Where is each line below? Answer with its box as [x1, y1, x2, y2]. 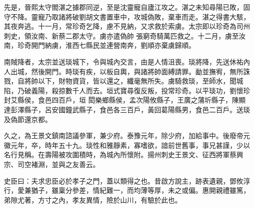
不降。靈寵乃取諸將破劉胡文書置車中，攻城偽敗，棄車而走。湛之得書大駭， [10, 11, 250, 21]
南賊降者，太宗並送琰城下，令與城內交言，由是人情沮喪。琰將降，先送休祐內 [4, 56, 250, 66]
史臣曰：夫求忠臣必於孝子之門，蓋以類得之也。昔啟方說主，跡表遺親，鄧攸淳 [4, 175, 250, 186]
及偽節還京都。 [4, 114, 52, 124]
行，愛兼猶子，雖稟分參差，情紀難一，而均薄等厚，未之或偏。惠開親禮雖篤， [4, 185, 250, 195]
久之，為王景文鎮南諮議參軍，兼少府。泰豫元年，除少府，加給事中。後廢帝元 [4, 130, 250, 141]
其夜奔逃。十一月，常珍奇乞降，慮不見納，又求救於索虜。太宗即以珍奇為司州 [4, 21, 250, 31]
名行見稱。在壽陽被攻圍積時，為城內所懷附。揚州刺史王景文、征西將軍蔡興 [4, 149, 243, 160]
